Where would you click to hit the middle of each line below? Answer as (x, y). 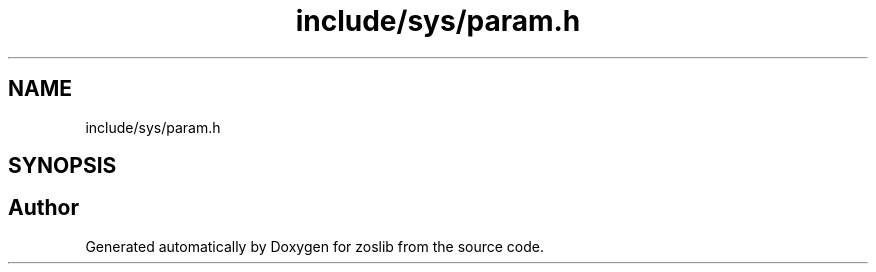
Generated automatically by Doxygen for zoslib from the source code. (314, 246)
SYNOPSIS (62, 166)
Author (43, 208)
